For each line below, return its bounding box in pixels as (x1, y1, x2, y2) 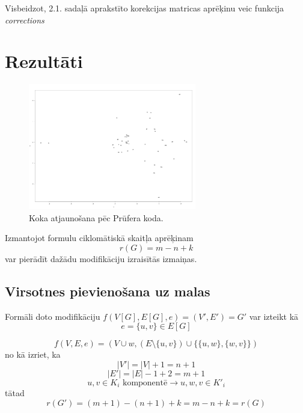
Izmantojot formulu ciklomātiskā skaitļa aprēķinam (5, 231, 194, 244)
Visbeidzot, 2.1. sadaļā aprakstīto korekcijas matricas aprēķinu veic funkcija (5, 2, 284, 14)
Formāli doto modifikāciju (5, 310, 100, 322)
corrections (5, 13, 44, 26)
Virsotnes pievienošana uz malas (5, 281, 210, 300)
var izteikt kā (249, 310, 299, 322)
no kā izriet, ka (5, 348, 61, 361)
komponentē (123, 378, 168, 387)
